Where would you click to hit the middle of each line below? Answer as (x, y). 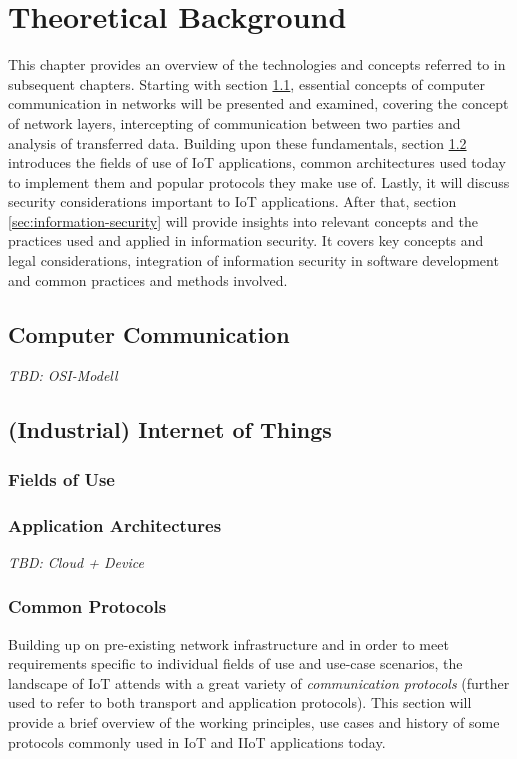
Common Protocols (87, 606)
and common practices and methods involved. (148, 279)
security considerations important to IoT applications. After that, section (232, 201)
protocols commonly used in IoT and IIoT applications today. (197, 741)
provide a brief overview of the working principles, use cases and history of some (254, 722)
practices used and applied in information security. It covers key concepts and (246, 240)
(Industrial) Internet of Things (170, 429)
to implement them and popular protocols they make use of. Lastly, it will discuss (259, 181)
